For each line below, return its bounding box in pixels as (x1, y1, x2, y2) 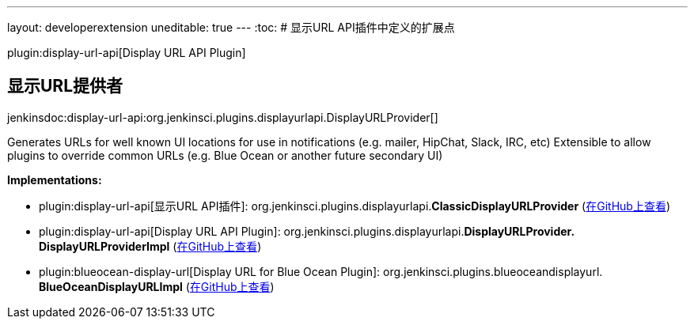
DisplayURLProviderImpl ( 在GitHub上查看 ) (39, 239, 262, 253)
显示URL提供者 (7, 76, 123, 96)
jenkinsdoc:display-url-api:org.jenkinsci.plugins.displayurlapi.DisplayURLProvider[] (7, 110, 438, 124)
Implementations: (7, 172, 102, 187)
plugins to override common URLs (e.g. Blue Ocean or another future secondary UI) (7, 148, 443, 162)
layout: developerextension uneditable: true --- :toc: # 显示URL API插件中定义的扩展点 (7, 21, 455, 34)
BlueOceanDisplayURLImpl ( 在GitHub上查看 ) (39, 279, 275, 293)
